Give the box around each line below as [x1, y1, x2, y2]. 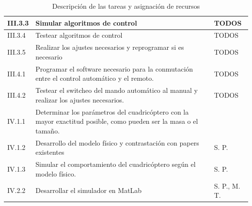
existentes [35, 147, 64, 157]
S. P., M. [214, 180, 240, 191]
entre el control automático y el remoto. [35, 73, 154, 83]
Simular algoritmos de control [35, 17, 137, 28]
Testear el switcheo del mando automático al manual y [35, 85, 198, 95]
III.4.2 [7, 89, 26, 100]
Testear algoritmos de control [35, 30, 123, 40]
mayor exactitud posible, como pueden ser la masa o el [35, 116, 198, 126]
